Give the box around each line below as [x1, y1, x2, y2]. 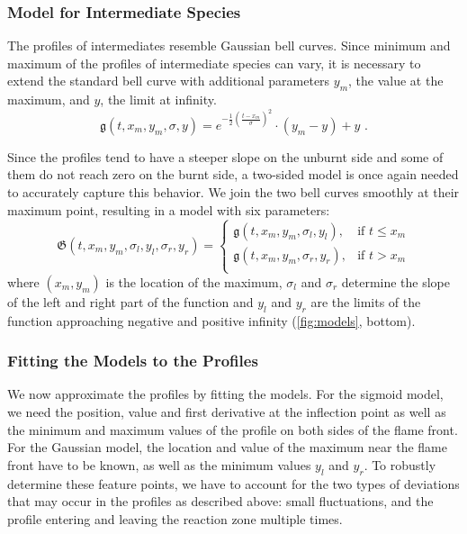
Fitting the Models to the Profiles [7, 349, 258, 372]
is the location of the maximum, [105, 272, 283, 291]
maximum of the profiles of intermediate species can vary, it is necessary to [7, 53, 421, 72]
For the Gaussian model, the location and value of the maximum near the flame [7, 438, 447, 457]
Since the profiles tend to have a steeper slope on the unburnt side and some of [7, 147, 444, 166]
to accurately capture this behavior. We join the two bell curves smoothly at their [7, 183, 460, 202]
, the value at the [348, 71, 444, 90]
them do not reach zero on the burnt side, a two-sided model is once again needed [7, 165, 459, 184]
